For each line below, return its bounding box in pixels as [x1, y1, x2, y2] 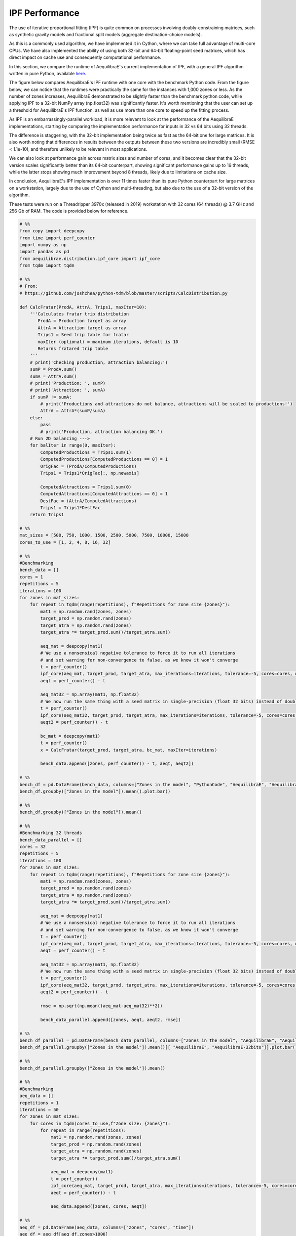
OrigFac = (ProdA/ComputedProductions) [40, 463, 137, 469]
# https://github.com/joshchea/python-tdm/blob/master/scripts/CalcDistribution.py [19, 290, 228, 296]
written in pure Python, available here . [9, 70, 86, 76]
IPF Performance [9, 7, 80, 18]
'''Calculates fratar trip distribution [30, 311, 129, 316]
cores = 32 [19, 844, 46, 850]
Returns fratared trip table [37, 346, 109, 351]
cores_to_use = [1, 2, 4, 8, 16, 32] [19, 539, 111, 545]
